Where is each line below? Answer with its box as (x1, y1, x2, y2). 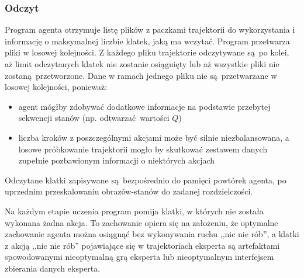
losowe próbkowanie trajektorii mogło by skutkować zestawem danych (18, 143, 268, 155)
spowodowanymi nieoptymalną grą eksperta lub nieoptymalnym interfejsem (5, 251, 274, 263)
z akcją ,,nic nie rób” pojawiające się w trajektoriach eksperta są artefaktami (5, 239, 280, 251)
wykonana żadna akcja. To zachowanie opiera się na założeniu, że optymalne (5, 216, 278, 228)
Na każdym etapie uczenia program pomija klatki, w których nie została (5, 204, 264, 217)
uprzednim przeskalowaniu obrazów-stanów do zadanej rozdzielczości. (5, 185, 253, 197)
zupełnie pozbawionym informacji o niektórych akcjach (18, 154, 215, 166)
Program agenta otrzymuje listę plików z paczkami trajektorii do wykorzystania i (5, 23, 295, 36)
